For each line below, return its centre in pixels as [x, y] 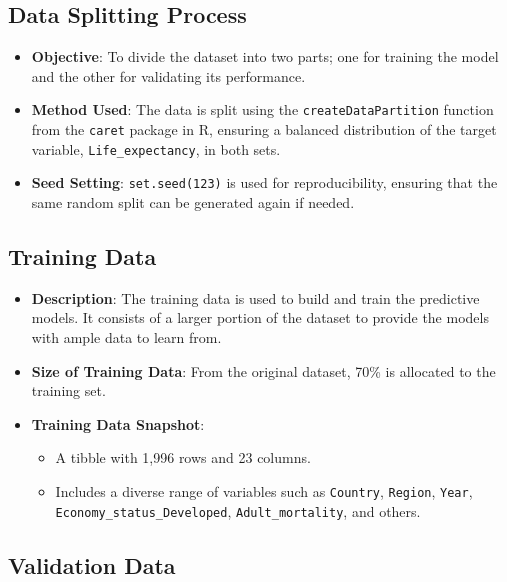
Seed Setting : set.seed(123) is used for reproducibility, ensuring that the [264, 182]
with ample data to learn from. [126, 337]
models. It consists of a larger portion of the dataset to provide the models [260, 317]
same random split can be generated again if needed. [193, 202]
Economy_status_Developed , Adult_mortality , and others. [238, 510]
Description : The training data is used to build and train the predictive [255, 297]
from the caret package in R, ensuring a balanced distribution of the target [264, 129]
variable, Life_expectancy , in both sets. [156, 148]
